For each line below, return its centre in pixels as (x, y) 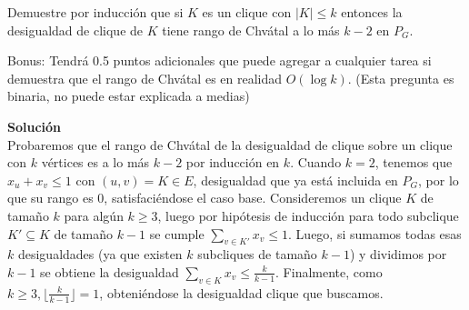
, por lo (439, 180)
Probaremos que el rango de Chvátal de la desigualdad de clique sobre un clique (230, 144)
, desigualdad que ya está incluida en (295, 180)
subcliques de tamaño (257, 254)
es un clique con (247, 12)
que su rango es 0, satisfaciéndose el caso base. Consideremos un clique (205, 198)
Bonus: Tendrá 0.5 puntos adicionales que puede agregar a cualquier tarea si (220, 60)
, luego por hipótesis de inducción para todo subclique (308, 215)
